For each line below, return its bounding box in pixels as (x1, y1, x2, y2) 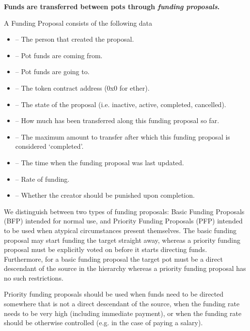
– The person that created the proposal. (15, 34, 134, 44)
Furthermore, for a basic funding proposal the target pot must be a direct (4, 253, 223, 264)
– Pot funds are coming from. (15, 50, 103, 60)
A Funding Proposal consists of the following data (4, 17, 153, 28)
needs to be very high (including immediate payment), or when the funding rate (4, 308, 242, 318)
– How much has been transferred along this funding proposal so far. (15, 115, 219, 126)
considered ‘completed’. (15, 141, 84, 151)
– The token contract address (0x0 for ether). (15, 82, 150, 93)
